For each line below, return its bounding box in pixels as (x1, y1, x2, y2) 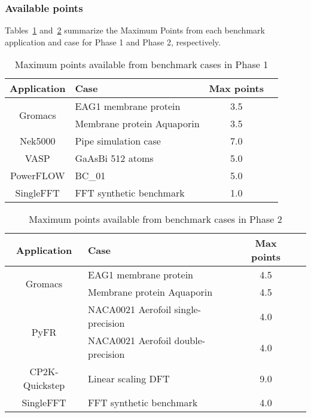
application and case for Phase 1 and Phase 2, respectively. (5, 35, 221, 48)
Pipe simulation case (75, 134, 161, 148)
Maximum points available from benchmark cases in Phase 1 (14, 57, 269, 72)
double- (174, 333, 206, 348)
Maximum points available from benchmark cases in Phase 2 (29, 212, 282, 226)
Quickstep (23, 378, 65, 393)
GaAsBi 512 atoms (75, 151, 154, 165)
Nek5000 (19, 134, 56, 148)
